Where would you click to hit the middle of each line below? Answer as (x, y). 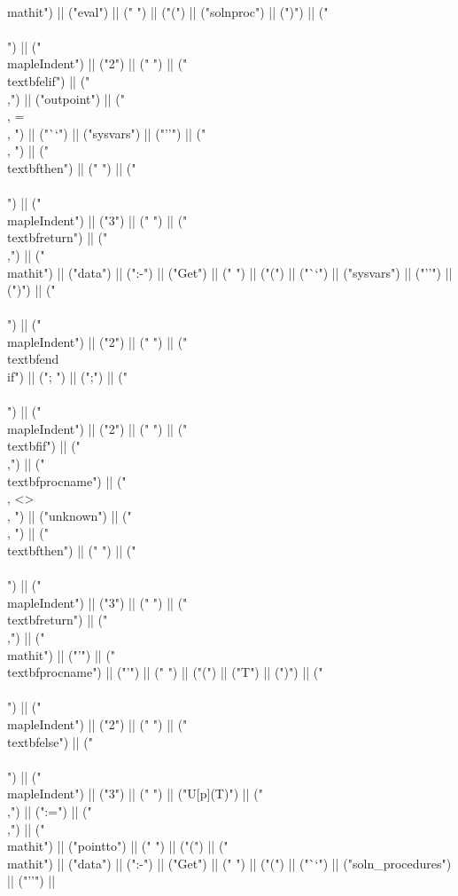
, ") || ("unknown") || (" (70, 515)
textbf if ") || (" (44, 446)
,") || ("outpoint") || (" (66, 98)
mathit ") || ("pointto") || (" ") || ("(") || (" (118, 846)
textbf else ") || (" (50, 741)
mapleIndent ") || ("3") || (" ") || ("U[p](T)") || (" (135, 794)
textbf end (33, 359)
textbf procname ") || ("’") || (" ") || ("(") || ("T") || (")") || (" (165, 672)
